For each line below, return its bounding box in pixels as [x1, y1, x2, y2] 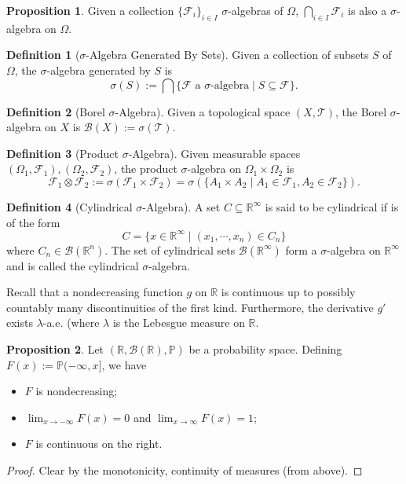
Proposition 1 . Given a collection [6, 2, 174, 18]
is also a [348, 2, 387, 18]
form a [285, 241, 317, 258]
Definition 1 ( [6, 46, 80, 63]
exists [6, 314, 33, 331]
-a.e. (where [42, 314, 100, 331]
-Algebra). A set [142, 198, 221, 214]
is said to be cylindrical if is [265, 198, 399, 214]
